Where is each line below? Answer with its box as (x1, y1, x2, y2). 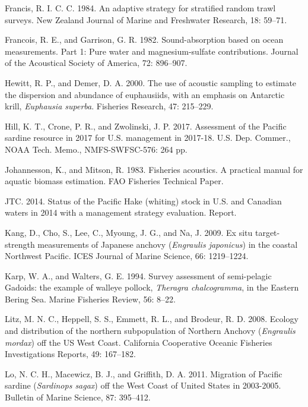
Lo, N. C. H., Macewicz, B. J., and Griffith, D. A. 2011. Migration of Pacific (5, 367, 282, 380)
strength (5, 238, 35, 250)
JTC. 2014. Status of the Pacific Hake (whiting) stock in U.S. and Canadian (5, 194, 282, 207)
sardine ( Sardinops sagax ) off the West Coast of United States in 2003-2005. (5, 379, 281, 392)
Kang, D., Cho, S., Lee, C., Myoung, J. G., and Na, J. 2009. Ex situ (5, 226, 253, 238)
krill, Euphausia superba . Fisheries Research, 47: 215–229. (5, 100, 214, 112)
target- (255, 226, 280, 238)
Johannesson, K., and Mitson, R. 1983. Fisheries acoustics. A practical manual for (5, 163, 303, 175)
